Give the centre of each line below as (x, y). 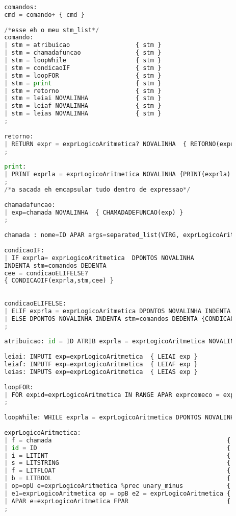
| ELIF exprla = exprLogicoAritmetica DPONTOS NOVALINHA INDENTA (117, 311)
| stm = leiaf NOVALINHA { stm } (83, 106)
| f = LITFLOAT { (117, 471)
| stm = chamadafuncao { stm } (83, 53)
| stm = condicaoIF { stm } (83, 68)
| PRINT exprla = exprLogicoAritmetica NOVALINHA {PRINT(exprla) (117, 174)
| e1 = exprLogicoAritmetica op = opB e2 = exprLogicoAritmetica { (117, 493)
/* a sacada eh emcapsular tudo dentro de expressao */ (97, 189)
